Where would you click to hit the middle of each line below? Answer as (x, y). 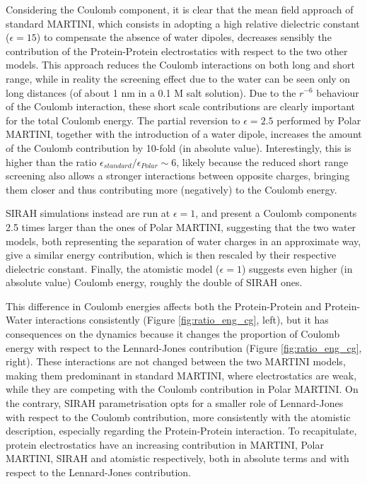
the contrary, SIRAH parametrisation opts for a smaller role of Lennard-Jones (175, 403)
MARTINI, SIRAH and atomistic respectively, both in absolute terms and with (177, 458)
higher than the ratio (51, 161)
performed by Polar (319, 120)
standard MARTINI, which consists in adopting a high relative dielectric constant (183, 23)
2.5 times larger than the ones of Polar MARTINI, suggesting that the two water (181, 226)
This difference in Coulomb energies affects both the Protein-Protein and (164, 306)
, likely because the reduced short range (262, 161)
